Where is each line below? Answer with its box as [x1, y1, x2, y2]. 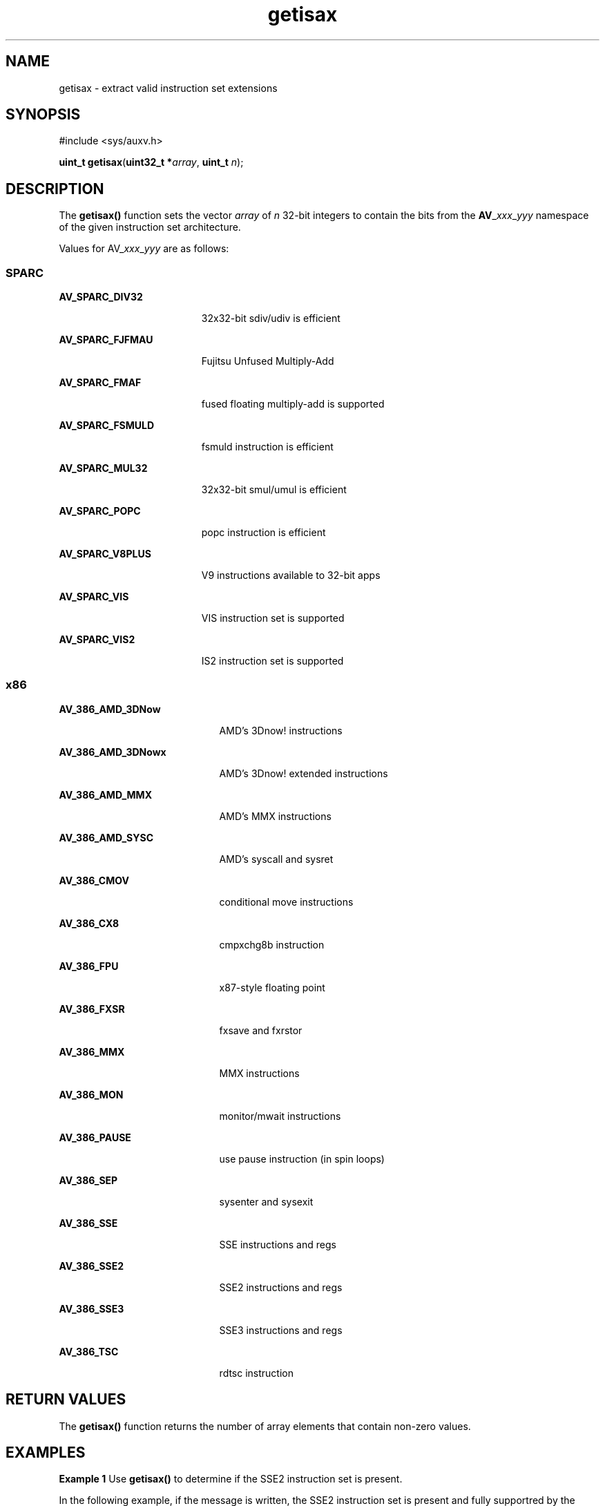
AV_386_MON [59, 1088, 124, 1100]
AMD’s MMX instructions [219, 810, 332, 822]
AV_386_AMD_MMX [59, 788, 152, 801]
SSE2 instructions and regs [219, 1281, 343, 1293]
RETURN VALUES [6, 1391, 126, 1409]
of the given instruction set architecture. [59, 221, 241, 233]
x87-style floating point [219, 981, 325, 993]
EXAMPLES [6, 1444, 86, 1462]
